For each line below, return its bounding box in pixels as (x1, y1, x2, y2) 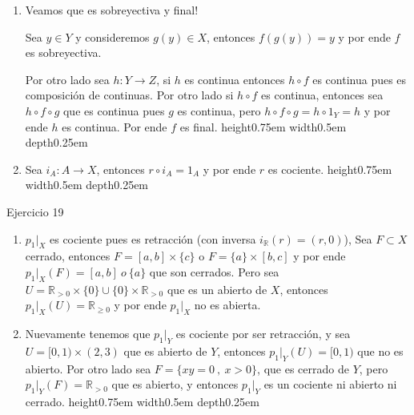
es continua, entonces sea (261, 87, 384, 103)
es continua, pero (177, 102, 261, 119)
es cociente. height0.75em (267, 160, 392, 177)
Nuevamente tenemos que (25, 325, 151, 342)
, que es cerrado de (257, 360, 349, 377)
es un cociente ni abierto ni (263, 376, 397, 393)
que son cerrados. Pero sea (149, 263, 279, 280)
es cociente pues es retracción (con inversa (50, 230, 256, 247)
